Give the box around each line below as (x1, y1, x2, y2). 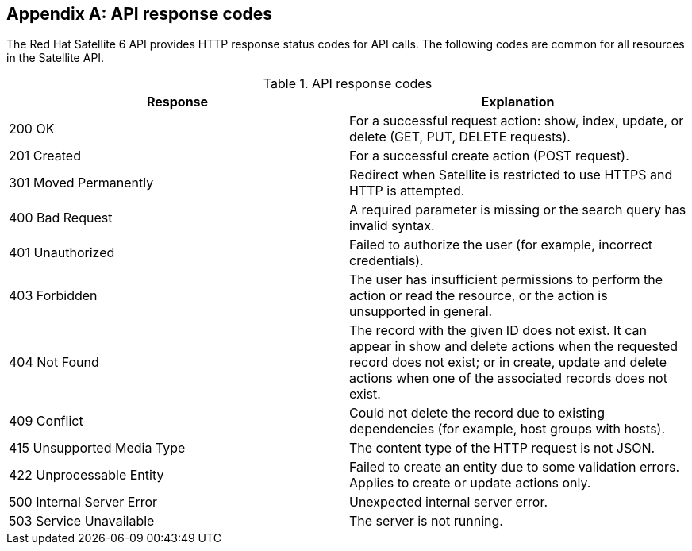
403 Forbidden (9, 287, 98, 304)
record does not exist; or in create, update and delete (349, 354, 667, 371)
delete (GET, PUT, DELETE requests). (349, 129, 571, 145)
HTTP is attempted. (349, 183, 465, 199)
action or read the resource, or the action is (349, 287, 608, 304)
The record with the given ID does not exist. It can (349, 322, 647, 339)
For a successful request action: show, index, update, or (349, 113, 684, 129)
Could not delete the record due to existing (349, 405, 605, 422)
